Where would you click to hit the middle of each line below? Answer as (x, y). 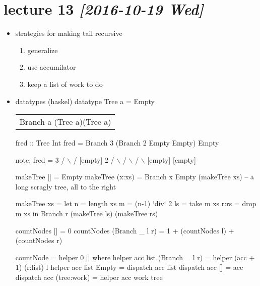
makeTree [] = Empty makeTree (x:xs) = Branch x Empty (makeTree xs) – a (135, 177)
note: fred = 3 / (40, 159)
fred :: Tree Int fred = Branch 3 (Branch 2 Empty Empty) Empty (117, 143)
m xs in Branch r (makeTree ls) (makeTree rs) (87, 213)
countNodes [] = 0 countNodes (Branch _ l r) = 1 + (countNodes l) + (125, 230)
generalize (43, 50)
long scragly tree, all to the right (66, 186)
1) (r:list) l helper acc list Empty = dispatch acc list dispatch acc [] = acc (129, 267)
